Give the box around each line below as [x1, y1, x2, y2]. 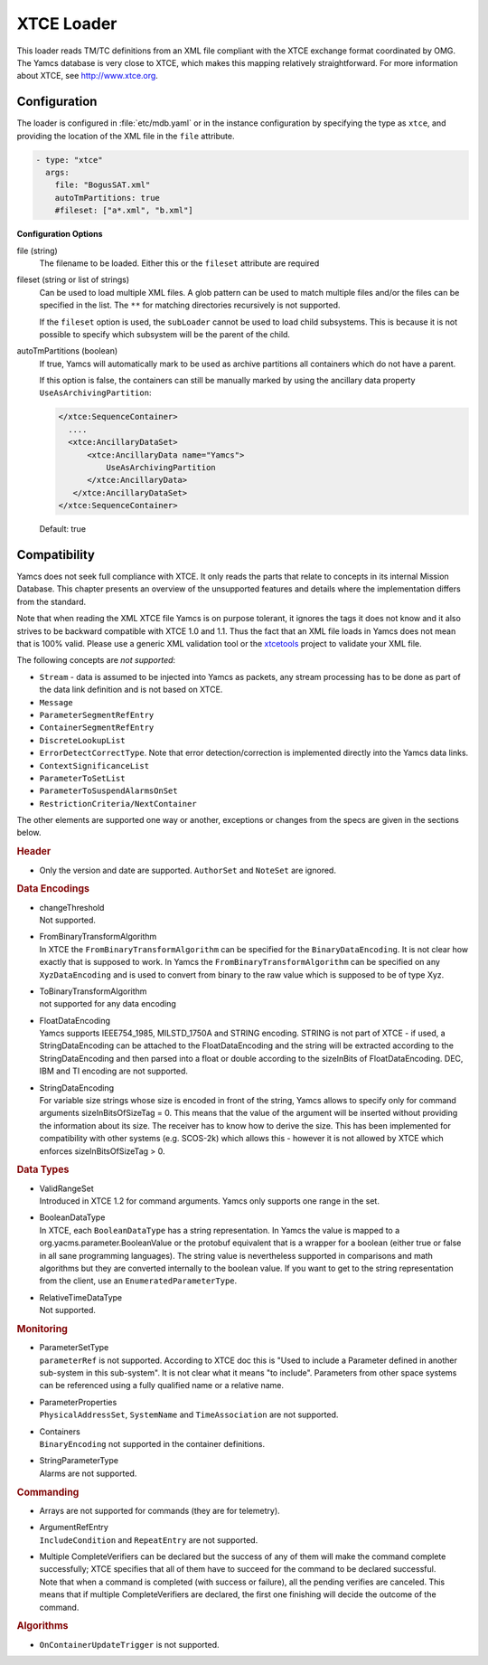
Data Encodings [16, 883, 90, 895]
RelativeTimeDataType [39, 1291, 122, 1302]
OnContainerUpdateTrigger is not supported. [39, 1639, 221, 1650]
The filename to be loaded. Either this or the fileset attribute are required [39, 258, 320, 269]
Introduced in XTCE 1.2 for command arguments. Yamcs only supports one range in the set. [39, 1196, 380, 1206]
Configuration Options [16, 229, 103, 240]
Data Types [16, 1163, 70, 1176]
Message [39, 697, 74, 707]
